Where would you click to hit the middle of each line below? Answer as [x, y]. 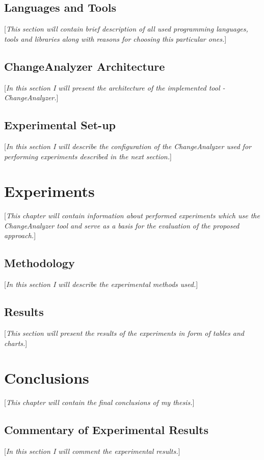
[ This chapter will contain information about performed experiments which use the [132, 215]
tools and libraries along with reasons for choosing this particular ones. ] [115, 38]
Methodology [39, 263]
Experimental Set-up [60, 125]
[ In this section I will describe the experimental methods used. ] [101, 284]
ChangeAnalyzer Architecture [85, 66]
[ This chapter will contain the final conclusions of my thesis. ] [99, 402]
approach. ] [20, 235]
